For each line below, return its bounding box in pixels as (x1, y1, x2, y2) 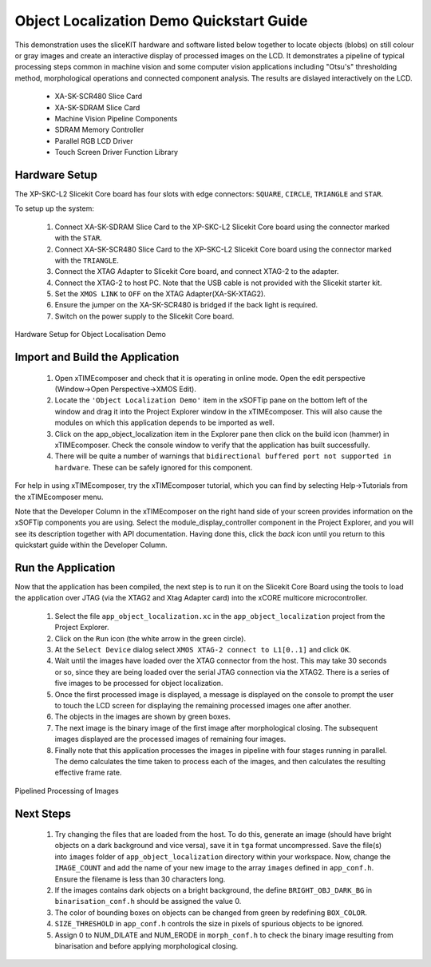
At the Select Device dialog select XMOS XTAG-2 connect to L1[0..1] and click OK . (54, 645, 351, 654)
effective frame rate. (54, 767, 122, 778)
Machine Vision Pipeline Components (54, 113, 178, 123)
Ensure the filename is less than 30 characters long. (54, 874, 226, 884)
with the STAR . (54, 233, 103, 243)
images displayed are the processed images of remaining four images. (54, 735, 287, 744)
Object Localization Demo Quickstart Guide (14, 12, 308, 30)
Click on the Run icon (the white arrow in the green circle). (54, 633, 247, 643)
